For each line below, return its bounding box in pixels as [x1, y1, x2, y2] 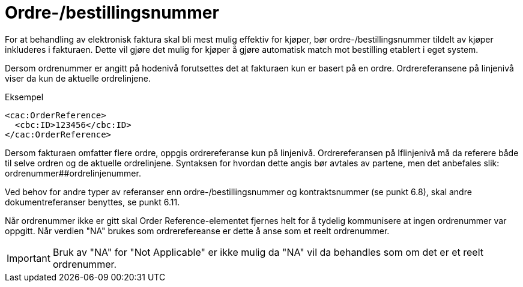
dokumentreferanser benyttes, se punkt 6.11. [5, 196, 180, 207]
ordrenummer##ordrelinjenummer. [5, 168, 141, 178]
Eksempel [5, 91, 44, 102]
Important [7, 252, 50, 264]
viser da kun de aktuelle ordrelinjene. [5, 73, 151, 83]
